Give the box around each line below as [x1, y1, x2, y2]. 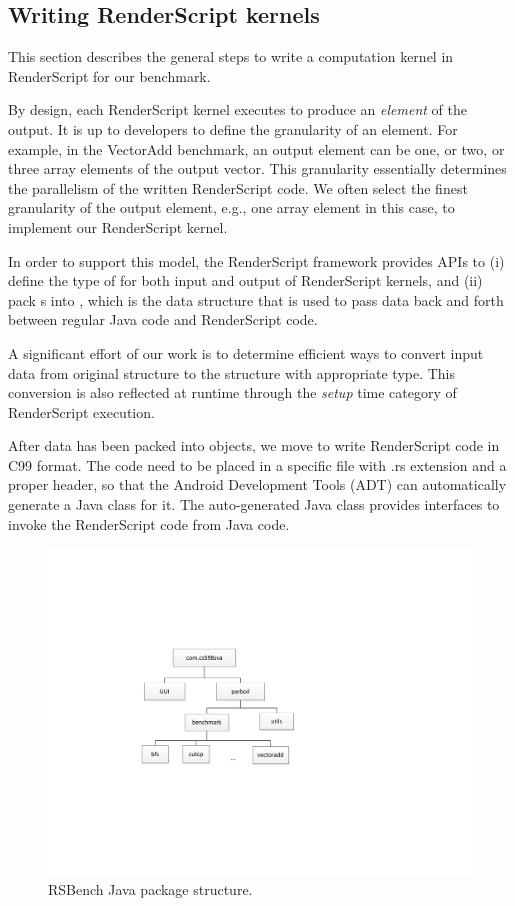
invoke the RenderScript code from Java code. [8, 513, 290, 534]
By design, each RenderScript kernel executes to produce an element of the [8, 99, 467, 120]
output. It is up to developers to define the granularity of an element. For [8, 118, 458, 139]
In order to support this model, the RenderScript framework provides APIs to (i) [8, 250, 505, 271]
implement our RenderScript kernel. [8, 216, 228, 237]
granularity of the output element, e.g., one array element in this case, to [8, 197, 455, 218]
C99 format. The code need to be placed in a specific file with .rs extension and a [8, 454, 507, 475]
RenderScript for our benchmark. [8, 65, 211, 86]
